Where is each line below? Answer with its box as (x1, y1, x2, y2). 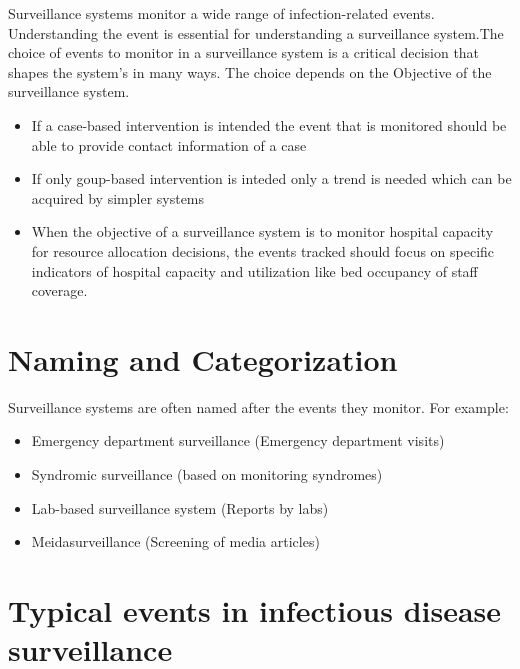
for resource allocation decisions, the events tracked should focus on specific (31, 240, 495, 261)
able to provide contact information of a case (31, 134, 307, 155)
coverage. (31, 280, 88, 301)
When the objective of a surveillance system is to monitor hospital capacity (31, 221, 494, 242)
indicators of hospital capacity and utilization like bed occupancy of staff (31, 260, 478, 281)
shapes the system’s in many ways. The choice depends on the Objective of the (8, 61, 492, 82)
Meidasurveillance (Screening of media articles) (31, 531, 320, 552)
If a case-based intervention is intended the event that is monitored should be (31, 114, 507, 135)
